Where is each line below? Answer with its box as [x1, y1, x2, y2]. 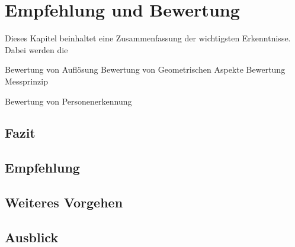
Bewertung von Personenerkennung [5, 95, 132, 107]
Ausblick [5, 227, 59, 246]
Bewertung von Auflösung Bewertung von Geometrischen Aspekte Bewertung [5, 63, 286, 76]
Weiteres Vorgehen [5, 193, 123, 212]
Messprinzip [5, 74, 48, 87]
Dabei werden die [5, 43, 68, 56]
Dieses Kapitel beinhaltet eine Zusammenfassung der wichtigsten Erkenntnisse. [5, 32, 291, 44]
